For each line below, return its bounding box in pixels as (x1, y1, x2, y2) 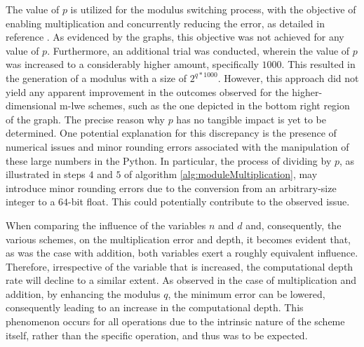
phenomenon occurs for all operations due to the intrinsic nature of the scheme (6, 314, 345, 329)
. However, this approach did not (217, 70, 359, 85)
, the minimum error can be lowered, (168, 286, 325, 301)
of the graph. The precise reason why (6, 111, 165, 126)
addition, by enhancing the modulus (6, 286, 161, 301)
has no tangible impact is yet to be (176, 111, 327, 126)
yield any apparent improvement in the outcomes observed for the (6, 84, 289, 99)
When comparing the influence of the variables (6, 217, 206, 232)
